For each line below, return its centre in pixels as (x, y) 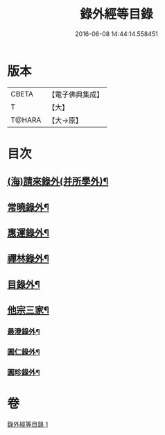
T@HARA (26, 120)
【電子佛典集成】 (76, 94)
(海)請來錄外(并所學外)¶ (58, 181)
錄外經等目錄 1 (28, 424)
